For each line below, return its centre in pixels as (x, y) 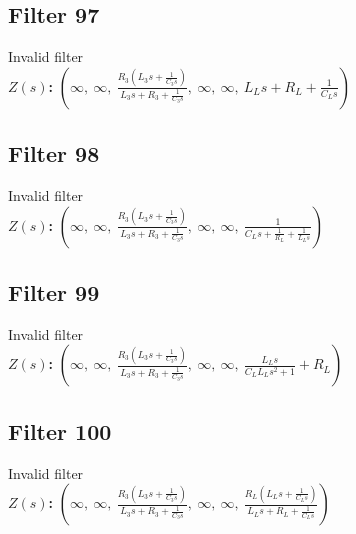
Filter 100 (60, 430)
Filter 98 (54, 153)
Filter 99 (54, 291)
